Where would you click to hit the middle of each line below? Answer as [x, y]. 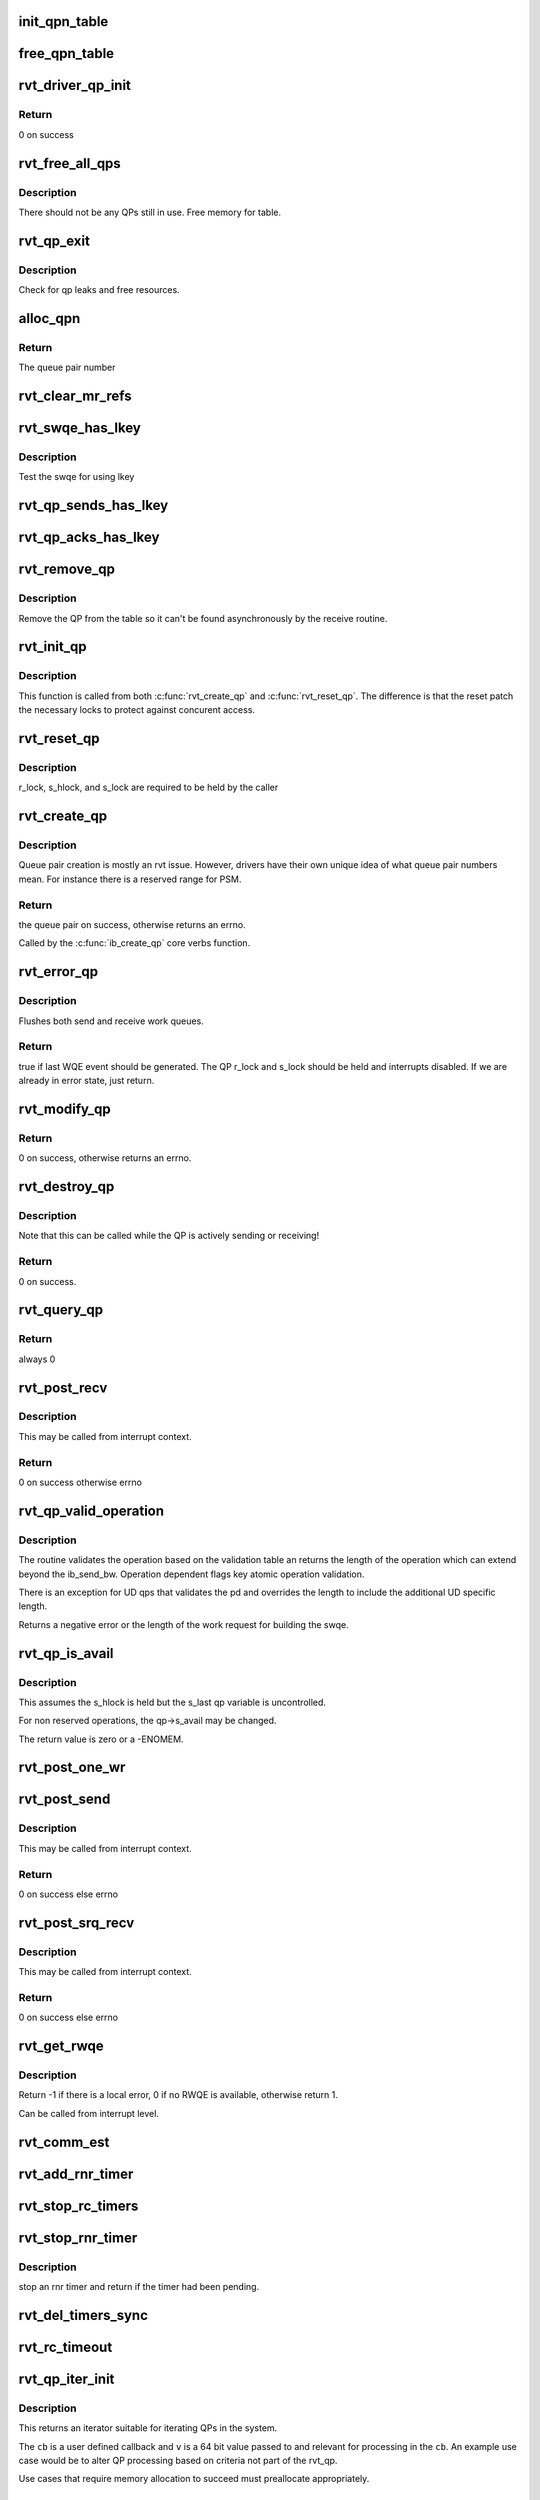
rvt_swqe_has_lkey [80, 428]
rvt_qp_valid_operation [91, 1510]
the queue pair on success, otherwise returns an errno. [132, 925]
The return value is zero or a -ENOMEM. [101, 1739]
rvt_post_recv [63, 1387]
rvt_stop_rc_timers [78, 2205]
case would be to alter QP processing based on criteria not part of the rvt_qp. [178, 2460]
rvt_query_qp [61, 1310]
